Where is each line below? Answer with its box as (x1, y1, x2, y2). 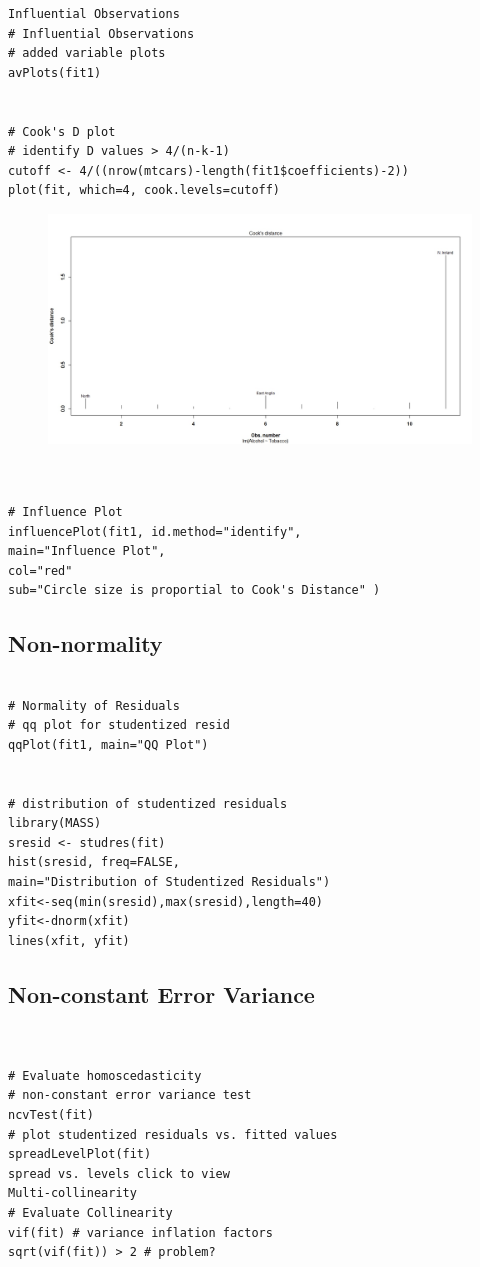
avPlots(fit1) (8, 65, 102, 80)
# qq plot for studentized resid (8, 718, 230, 733)
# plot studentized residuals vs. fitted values (8, 1127, 338, 1142)
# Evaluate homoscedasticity (8, 1068, 202, 1083)
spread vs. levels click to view (8, 1166, 230, 1181)
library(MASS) (8, 816, 102, 831)
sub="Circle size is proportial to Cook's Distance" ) (8, 583, 381, 598)
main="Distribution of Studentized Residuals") (8, 875, 331, 890)
